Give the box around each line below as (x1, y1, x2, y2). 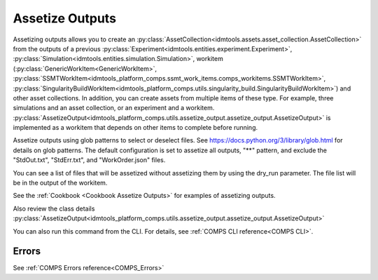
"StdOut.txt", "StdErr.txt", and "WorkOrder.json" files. (13, 156, 166, 164)
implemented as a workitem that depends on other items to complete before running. (13, 124, 258, 132)
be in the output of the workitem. (13, 179, 108, 187)
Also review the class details (13, 204, 95, 213)
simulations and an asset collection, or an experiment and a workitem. (13, 104, 215, 112)
